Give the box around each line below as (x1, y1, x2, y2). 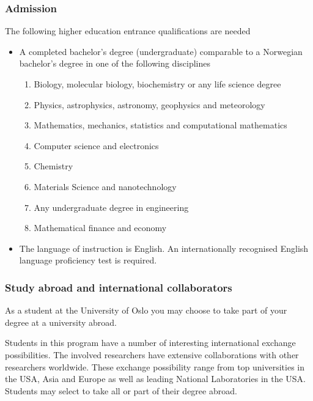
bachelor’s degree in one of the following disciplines (19, 57, 210, 70)
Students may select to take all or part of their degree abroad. (5, 384, 237, 397)
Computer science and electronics (34, 139, 159, 152)
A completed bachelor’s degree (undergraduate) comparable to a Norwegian (19, 45, 303, 57)
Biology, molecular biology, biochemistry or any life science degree (34, 78, 281, 90)
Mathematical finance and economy (34, 221, 167, 234)
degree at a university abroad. (5, 315, 117, 328)
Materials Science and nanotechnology (34, 180, 177, 193)
